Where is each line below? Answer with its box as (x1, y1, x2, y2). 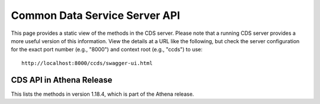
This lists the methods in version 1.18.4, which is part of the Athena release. (11, 90, 194, 97)
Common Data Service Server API (11, 9, 180, 22)
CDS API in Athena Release (11, 74, 113, 85)
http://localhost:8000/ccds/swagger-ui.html (21, 60, 153, 66)
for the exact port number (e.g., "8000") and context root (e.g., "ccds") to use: (11, 46, 203, 53)
